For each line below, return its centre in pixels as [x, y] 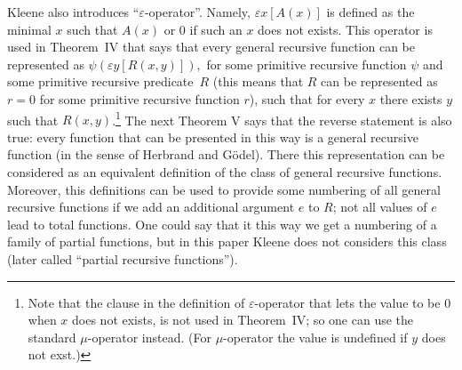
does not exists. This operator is [345, 29]
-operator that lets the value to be [347, 302]
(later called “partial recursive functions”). [123, 258]
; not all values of [380, 207]
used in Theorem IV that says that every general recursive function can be [211, 47]
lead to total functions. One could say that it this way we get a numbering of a [222, 224]
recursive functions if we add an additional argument [151, 207]
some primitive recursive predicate [100, 81]
